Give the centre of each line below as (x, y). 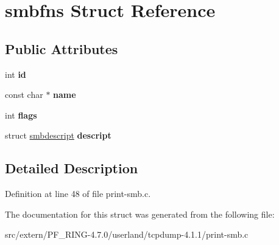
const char (24, 95)
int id (16, 74)
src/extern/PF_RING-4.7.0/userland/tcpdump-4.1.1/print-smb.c (127, 234)
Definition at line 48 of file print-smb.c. (78, 194)
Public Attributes (62, 48)
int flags (21, 115)
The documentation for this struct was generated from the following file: (140, 214)
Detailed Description (72, 168)
